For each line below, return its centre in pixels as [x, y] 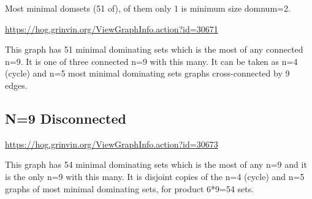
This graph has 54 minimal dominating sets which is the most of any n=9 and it [156, 164]
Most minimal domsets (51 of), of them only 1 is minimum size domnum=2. [148, 8]
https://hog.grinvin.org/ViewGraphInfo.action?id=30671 [112, 28]
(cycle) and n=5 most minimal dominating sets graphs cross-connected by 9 [147, 73]
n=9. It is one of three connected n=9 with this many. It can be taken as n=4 [151, 61]
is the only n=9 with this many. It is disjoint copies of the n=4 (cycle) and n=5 [155, 176]
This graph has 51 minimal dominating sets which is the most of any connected [154, 49]
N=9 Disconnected [66, 118]
